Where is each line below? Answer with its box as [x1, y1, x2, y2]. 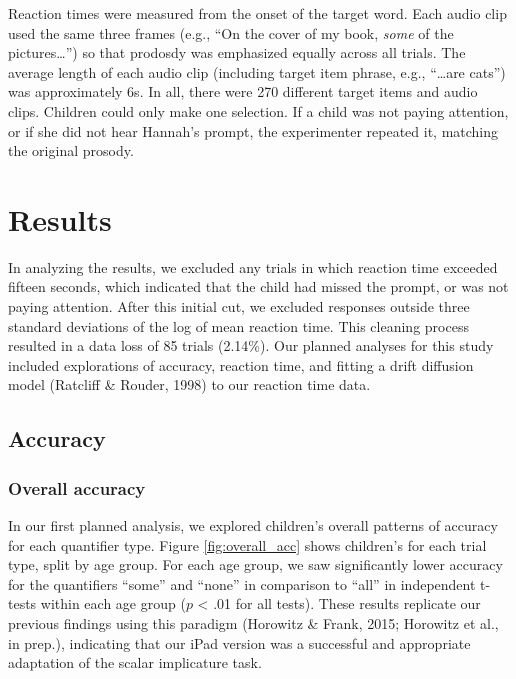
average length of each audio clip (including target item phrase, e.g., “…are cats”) [8, 61, 506, 82]
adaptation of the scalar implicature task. [8, 652, 262, 673]
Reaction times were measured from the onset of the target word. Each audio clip [8, 3, 507, 23]
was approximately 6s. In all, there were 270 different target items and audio [8, 81, 478, 102]
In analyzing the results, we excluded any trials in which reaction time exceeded [8, 256, 498, 277]
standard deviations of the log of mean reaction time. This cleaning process [8, 315, 469, 336]
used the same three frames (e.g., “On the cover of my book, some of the [8, 22, 454, 43]
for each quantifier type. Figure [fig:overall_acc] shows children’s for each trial [8, 534, 487, 555]
